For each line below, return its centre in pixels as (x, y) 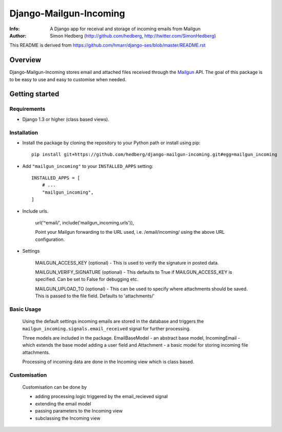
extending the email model (63, 404)
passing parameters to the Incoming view (79, 411)
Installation (24, 133)
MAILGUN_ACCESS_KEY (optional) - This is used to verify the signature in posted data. (127, 262)
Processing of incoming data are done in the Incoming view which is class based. (108, 362)
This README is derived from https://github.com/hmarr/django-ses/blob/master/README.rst (108, 45)
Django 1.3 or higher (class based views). (66, 119)
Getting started (34, 94)
